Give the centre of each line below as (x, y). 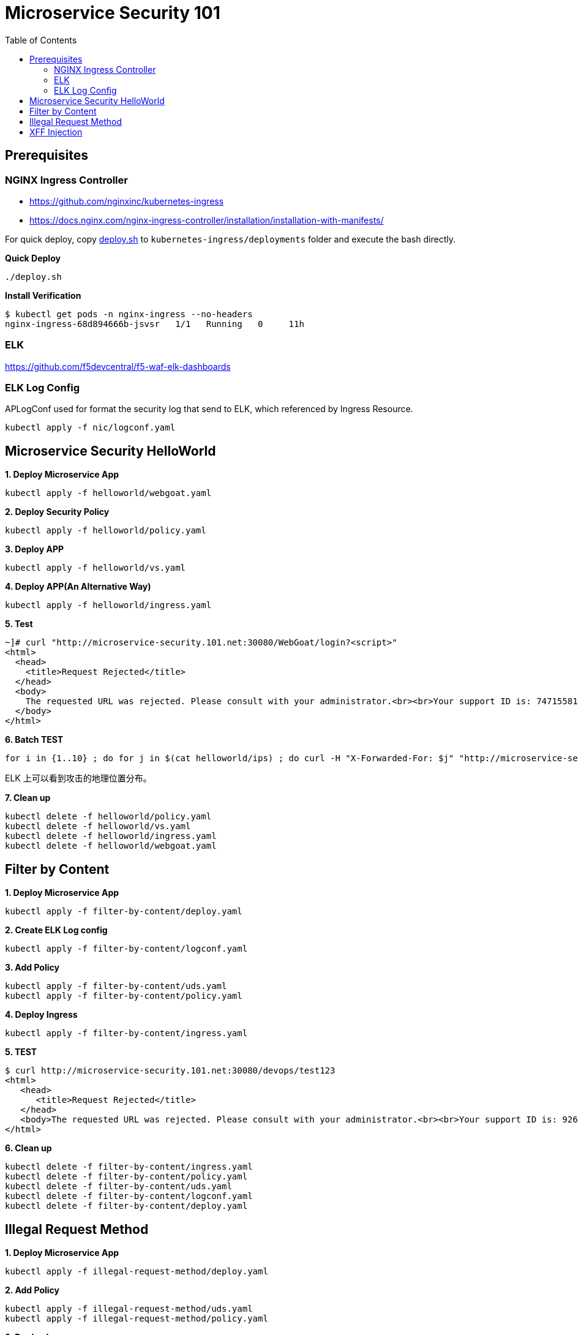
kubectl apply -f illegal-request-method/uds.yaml (129, 1309)
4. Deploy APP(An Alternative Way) (78, 587)
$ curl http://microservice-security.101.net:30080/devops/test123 (170, 1071)
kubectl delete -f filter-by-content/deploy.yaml (126, 1206)
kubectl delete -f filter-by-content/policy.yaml (126, 1177)
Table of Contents (41, 40)
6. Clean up (28, 1148)
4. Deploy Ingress (41, 1015)
